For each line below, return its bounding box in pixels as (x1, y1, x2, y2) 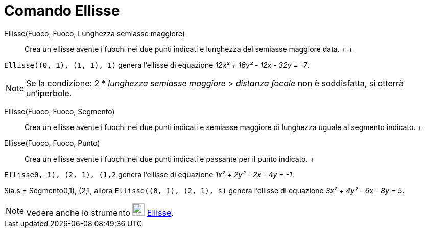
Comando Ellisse (4, 2, 120, 19)
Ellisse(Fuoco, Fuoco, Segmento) (4, 107, 115, 116)
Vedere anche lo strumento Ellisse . (26, 207, 174, 218)
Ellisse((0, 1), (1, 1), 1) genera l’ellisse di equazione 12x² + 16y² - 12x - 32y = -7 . (4, 60, 310, 69)
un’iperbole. (26, 88, 72, 98)
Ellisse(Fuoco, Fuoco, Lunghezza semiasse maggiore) (4, 29, 185, 38)
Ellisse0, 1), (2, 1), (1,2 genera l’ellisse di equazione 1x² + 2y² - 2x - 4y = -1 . (4, 170, 294, 179)
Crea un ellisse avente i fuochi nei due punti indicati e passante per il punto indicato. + (25, 154, 315, 163)
